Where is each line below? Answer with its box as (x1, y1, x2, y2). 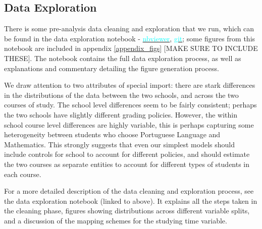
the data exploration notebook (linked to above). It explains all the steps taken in (4, 195, 257, 206)
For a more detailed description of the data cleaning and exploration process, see (4, 186, 254, 196)
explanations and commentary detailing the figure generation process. (4, 63, 219, 73)
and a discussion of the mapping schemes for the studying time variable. (4, 215, 227, 225)
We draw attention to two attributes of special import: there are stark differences (4, 80, 255, 90)
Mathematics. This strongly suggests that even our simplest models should (4, 139, 235, 149)
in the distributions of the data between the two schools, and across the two (4, 89, 239, 100)
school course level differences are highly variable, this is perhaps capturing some (4, 119, 254, 130)
